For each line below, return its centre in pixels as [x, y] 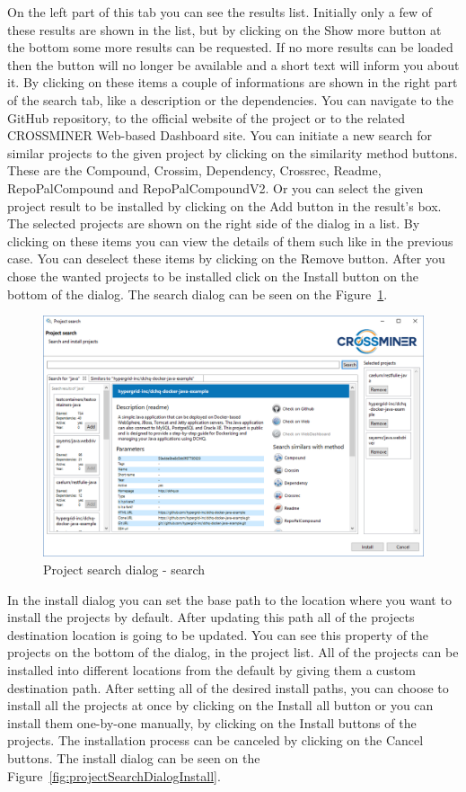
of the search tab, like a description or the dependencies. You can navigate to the [230, 99]
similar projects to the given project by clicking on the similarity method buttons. [233, 152]
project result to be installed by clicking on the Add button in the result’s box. [224, 205]
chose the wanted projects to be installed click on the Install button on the [213, 276]
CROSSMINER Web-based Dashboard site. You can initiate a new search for [220, 135]
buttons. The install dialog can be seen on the [134, 757]
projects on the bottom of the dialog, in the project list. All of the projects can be [233, 652]
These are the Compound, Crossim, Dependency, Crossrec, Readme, [194, 170]
